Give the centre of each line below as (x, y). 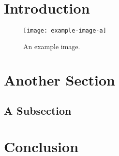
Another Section (59, 79)
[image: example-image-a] (65, 31)
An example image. (52, 46)
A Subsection (38, 111)
